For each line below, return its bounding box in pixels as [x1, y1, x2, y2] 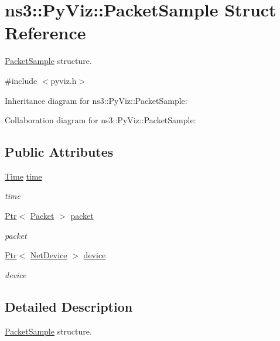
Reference [5, 21, 86, 45]
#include [5, 74, 37, 86]
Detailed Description [5, 297, 133, 315]
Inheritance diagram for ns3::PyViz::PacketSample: [5, 94, 187, 106]
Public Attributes [5, 143, 114, 161]
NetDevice [30, 249, 67, 261]
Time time [5, 170, 42, 182]
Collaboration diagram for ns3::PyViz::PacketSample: [5, 114, 196, 126]
